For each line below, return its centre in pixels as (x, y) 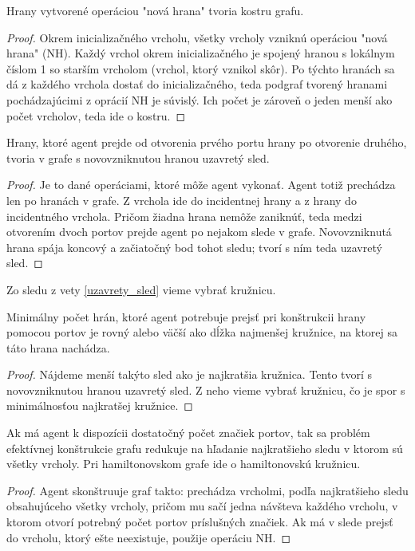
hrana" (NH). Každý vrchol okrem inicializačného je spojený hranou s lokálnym (201, 53)
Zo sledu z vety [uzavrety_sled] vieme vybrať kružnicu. (141, 289)
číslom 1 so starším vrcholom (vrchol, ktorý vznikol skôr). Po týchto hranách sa (201, 68)
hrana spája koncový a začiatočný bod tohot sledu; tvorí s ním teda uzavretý (194, 247)
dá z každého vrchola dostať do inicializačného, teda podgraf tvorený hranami (197, 84)
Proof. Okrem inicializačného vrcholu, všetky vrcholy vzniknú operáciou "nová (197, 37)
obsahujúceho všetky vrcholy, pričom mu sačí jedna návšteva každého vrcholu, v (202, 506)
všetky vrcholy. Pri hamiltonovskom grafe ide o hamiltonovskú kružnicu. (184, 464)
